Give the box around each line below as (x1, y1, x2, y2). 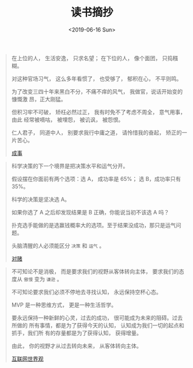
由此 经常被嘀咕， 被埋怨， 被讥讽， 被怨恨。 (11, 116, 124, 123)
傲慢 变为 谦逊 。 (23, 275, 63, 282)
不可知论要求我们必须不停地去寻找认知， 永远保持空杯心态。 (11, 288, 162, 295)
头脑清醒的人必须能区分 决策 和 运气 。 (11, 242, 105, 249)
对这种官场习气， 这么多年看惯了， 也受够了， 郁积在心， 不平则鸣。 (11, 75, 182, 82)
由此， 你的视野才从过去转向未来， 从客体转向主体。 (11, 342, 142, 349)
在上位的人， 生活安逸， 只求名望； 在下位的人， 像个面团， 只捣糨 (11, 54, 178, 61)
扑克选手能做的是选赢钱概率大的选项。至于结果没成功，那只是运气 (11, 221, 176, 228)
